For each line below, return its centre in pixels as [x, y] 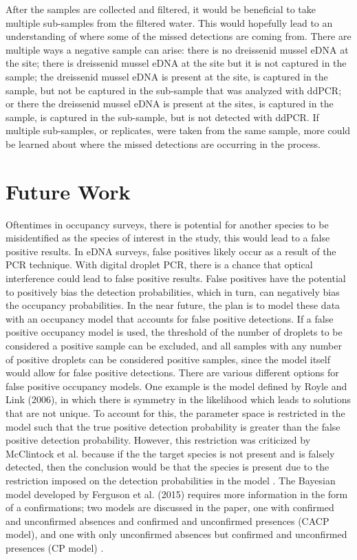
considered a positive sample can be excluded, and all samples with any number [174, 345]
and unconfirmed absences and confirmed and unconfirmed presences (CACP [167, 520]
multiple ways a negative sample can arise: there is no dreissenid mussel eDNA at [177, 49]
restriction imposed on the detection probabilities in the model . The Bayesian [171, 480]
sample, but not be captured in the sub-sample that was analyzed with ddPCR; [174, 90]
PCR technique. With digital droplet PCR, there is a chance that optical [159, 265]
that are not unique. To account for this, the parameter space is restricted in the [175, 412]
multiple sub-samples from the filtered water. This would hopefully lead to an [169, 22]
